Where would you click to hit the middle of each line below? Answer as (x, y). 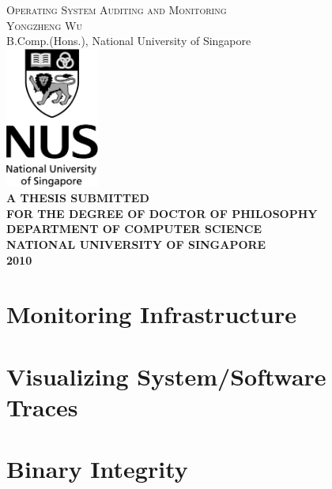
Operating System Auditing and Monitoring (117, 9)
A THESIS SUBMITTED (78, 198)
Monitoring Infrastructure (152, 314)
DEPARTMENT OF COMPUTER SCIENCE (134, 229)
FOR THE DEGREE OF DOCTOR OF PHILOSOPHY (162, 213)
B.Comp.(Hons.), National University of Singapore (129, 41)
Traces (42, 406)
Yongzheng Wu (44, 25)
